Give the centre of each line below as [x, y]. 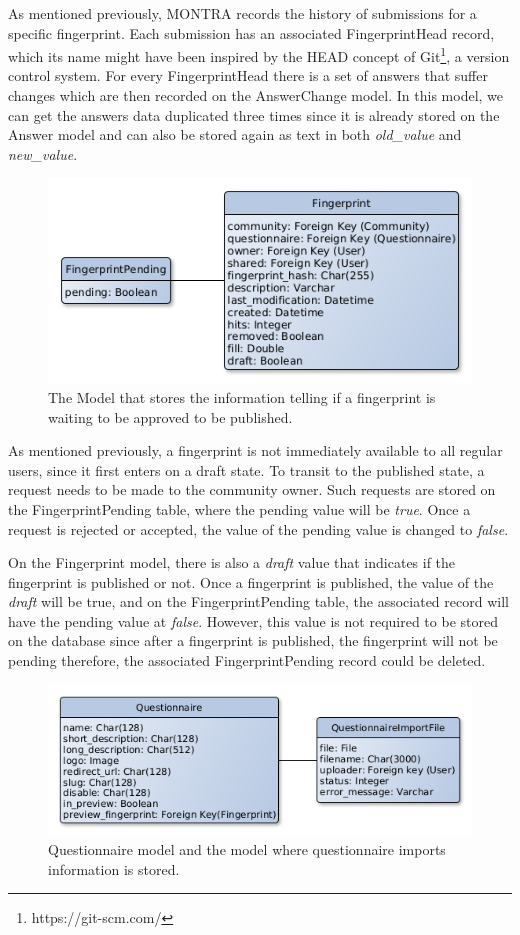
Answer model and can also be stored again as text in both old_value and [235, 134]
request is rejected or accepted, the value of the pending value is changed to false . [258, 528]
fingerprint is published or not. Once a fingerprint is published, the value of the [251, 581]
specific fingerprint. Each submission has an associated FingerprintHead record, [251, 32]
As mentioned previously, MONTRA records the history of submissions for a [242, 13]
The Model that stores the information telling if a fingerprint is [242, 396]
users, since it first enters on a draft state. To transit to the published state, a [246, 469]
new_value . [43, 153]
